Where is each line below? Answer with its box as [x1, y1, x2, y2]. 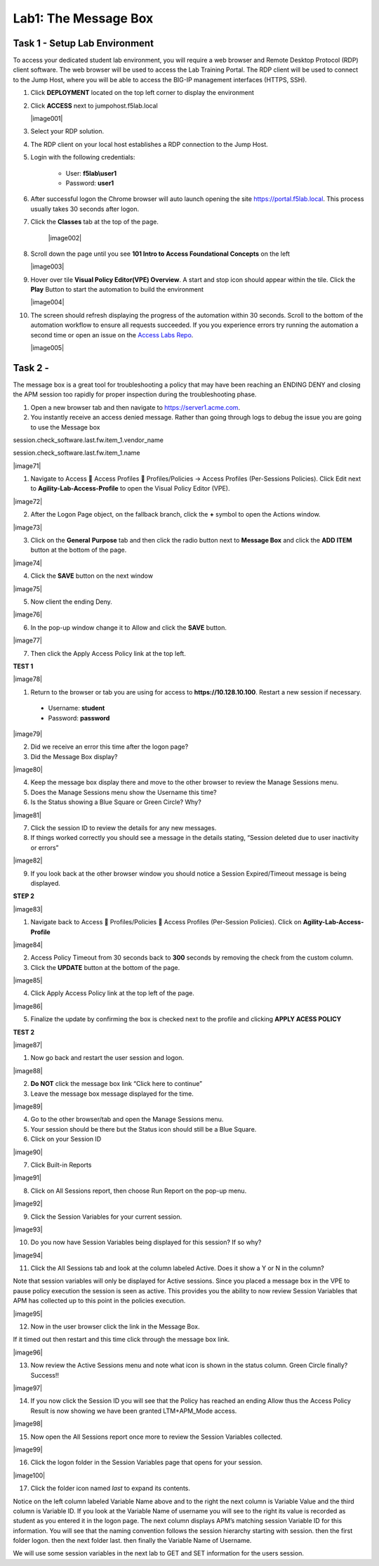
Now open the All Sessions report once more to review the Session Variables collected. [30, 1432, 283, 1441]
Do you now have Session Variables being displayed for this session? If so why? [30, 1238, 262, 1247]
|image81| [13, 810, 41, 819]
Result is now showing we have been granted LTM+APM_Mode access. [30, 1406, 237, 1415]
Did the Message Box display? [30, 752, 118, 761]
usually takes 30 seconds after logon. [30, 205, 140, 213]
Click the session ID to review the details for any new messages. [30, 824, 217, 832]
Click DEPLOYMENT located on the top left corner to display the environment [30, 89, 254, 97]
